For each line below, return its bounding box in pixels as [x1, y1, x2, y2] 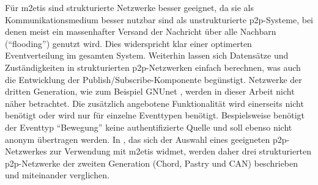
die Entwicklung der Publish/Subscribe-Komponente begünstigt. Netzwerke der [5, 73, 302, 85]
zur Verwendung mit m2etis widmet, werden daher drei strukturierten [50, 145, 312, 158]
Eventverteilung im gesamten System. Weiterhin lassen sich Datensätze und [5, 49, 289, 62]
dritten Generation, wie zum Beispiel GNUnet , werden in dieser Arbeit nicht [5, 85, 295, 98]
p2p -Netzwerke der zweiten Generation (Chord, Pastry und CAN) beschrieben [5, 156, 298, 169]
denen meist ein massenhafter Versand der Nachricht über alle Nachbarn [5, 25, 276, 38]
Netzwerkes [5, 145, 47, 158]
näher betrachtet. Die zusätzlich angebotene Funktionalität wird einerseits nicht [5, 96, 304, 109]
